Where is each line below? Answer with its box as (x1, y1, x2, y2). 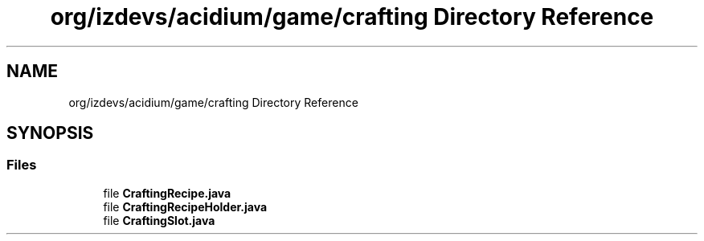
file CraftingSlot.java (103, 213, 215, 227)
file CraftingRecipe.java (103, 186, 231, 200)
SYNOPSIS (6, 123, 94, 144)
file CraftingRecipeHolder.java (103, 199, 268, 214)
